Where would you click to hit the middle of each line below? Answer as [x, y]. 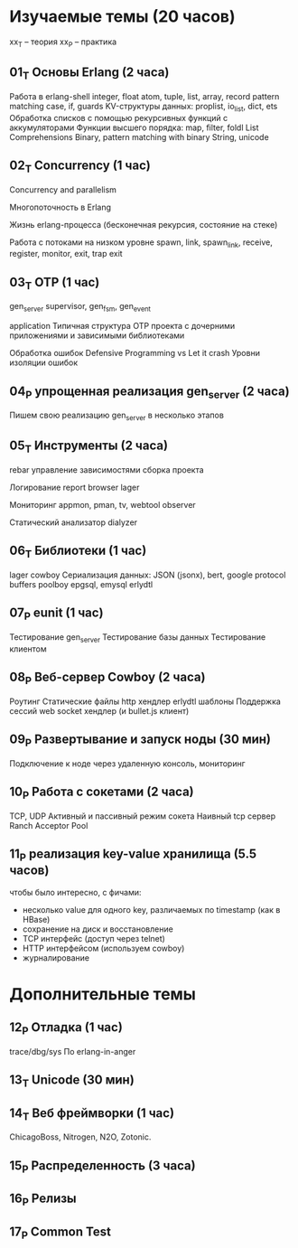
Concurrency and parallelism [63, 189]
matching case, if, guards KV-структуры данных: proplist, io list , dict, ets [144, 107]
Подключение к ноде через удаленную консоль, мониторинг [127, 763]
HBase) [36, 919]
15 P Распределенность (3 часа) [102, 1167]
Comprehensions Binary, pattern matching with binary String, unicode [139, 136]
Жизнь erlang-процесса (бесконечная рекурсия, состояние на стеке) [144, 224]
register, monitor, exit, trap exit [66, 254]
